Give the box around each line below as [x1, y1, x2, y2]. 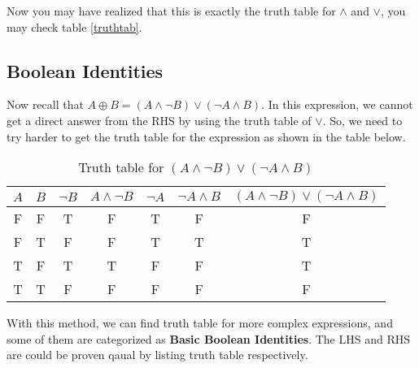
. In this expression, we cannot [261, 96, 413, 113]
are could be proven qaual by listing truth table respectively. [7, 346, 308, 363]
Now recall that [7, 96, 84, 113]
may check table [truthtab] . [7, 18, 142, 35]
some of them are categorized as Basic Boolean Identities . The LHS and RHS [7, 330, 410, 347]
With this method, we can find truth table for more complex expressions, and [7, 314, 393, 331]
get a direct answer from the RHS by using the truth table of [7, 111, 312, 128]
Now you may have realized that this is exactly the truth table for [7, 2, 336, 19]
